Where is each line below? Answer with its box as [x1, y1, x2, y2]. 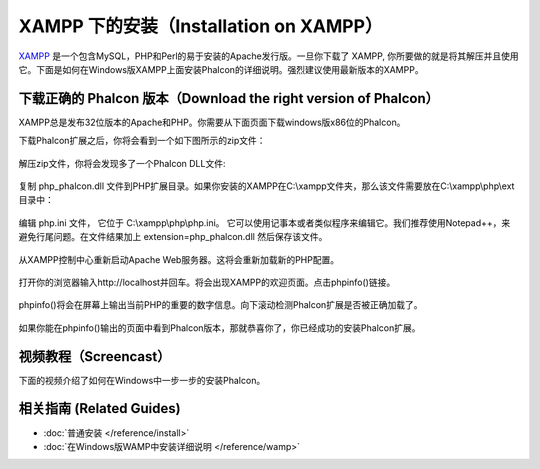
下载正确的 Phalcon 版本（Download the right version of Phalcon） [18, 90, 440, 107]
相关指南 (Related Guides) [18, 400, 181, 417]
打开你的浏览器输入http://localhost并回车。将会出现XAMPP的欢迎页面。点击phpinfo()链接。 [18, 276, 396, 288]
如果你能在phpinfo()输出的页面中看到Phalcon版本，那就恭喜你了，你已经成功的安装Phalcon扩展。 [18, 321, 421, 334]
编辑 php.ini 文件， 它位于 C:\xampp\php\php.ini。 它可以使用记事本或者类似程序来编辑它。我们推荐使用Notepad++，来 [18, 216, 511, 229]
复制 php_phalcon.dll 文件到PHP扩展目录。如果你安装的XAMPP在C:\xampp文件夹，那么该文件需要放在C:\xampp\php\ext [18, 180, 515, 192]
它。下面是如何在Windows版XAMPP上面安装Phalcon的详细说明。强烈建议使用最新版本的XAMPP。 [18, 63, 424, 75]
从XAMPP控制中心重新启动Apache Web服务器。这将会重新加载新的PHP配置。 [18, 253, 340, 265]
